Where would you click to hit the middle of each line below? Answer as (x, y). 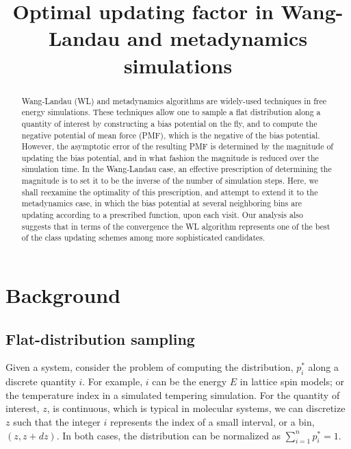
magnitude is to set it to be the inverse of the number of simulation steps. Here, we (170, 181)
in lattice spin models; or (292, 381)
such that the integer (57, 422)
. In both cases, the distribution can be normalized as (169, 435)
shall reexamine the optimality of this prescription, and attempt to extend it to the (170, 192)
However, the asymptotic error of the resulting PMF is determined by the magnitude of (178, 146)
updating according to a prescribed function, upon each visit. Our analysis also (162, 215)
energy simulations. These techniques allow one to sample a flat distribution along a (171, 112)
